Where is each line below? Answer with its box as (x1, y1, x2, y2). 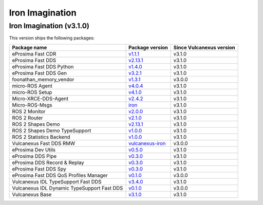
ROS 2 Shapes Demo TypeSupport (12, 127, 91, 134)
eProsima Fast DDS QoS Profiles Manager (12, 172, 108, 179)
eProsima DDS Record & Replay (12, 159, 85, 166)
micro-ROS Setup (12, 89, 52, 95)
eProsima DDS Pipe (12, 152, 57, 159)
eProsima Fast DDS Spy (12, 166, 67, 172)
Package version (128, 44, 168, 51)
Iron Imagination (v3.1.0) (9, 21, 90, 30)
